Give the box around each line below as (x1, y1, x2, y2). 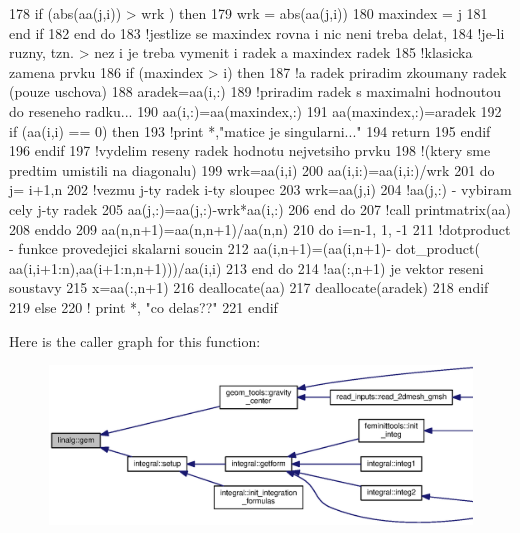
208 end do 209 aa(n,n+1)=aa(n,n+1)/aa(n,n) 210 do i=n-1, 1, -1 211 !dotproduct (9, 218, 511, 239)
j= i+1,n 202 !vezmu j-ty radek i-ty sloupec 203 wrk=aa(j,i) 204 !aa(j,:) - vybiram (9, 179, 512, 200)
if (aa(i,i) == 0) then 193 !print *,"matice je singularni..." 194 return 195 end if (9, 120, 491, 141)
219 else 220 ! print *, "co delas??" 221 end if (9, 296, 278, 317)
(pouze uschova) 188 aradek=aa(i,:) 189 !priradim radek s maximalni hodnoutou (9, 81, 501, 102)
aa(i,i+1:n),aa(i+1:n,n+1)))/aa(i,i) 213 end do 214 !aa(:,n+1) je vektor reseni (9, 257, 484, 278)
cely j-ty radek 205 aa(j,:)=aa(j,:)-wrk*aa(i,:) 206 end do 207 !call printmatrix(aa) (9, 198, 511, 219)
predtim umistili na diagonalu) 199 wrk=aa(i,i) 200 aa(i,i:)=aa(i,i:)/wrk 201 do (9, 159, 495, 180)
